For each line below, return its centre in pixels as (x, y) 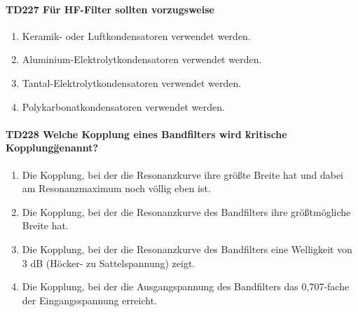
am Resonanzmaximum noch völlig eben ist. (116, 188)
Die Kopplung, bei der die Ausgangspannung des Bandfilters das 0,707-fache (186, 286)
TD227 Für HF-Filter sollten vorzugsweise (110, 9)
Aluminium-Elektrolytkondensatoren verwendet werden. (142, 59)
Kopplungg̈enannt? (52, 148)
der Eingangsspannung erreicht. (90, 300)
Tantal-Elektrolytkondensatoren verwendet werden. (132, 82)
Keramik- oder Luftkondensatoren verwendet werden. (136, 35)
